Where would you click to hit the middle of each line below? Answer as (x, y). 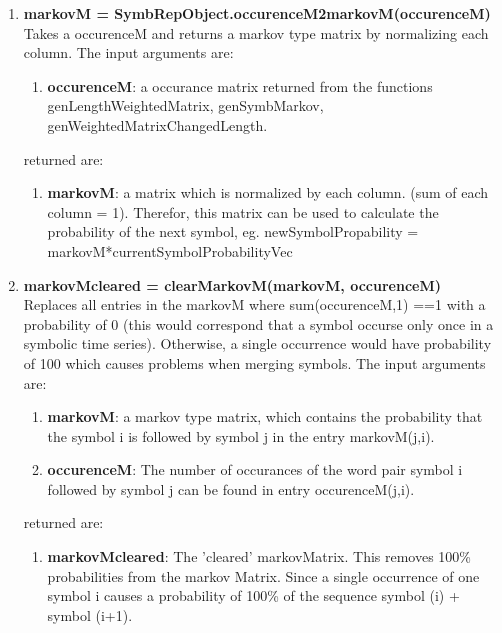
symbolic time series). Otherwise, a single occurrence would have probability (257, 343)
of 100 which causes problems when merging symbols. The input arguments (254, 362)
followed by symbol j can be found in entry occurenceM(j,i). (231, 488)
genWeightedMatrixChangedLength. (157, 124)
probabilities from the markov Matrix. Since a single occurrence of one (263, 575)
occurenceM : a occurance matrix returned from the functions (240, 85)
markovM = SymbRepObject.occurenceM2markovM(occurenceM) (257, 13)
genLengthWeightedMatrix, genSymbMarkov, (185, 105)
